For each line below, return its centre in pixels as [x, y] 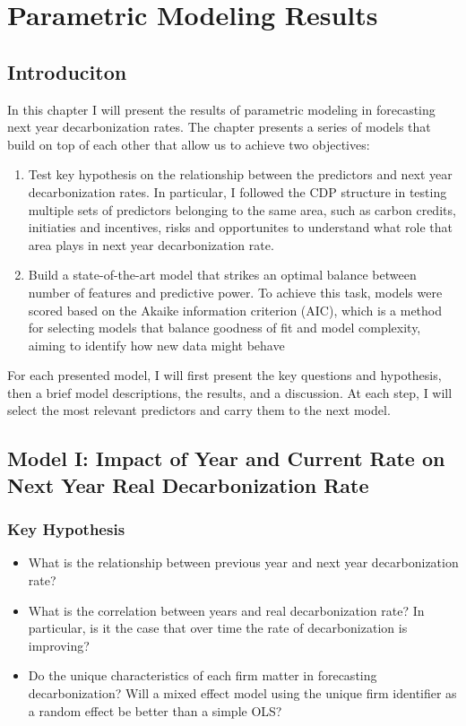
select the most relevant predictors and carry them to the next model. [199, 410]
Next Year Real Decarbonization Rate [188, 484]
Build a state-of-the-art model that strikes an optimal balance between [222, 275]
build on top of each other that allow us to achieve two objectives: [189, 144]
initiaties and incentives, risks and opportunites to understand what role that [240, 227]
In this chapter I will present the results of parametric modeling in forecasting [221, 109]
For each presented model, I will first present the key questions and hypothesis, [224, 375]
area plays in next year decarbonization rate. [151, 244]
